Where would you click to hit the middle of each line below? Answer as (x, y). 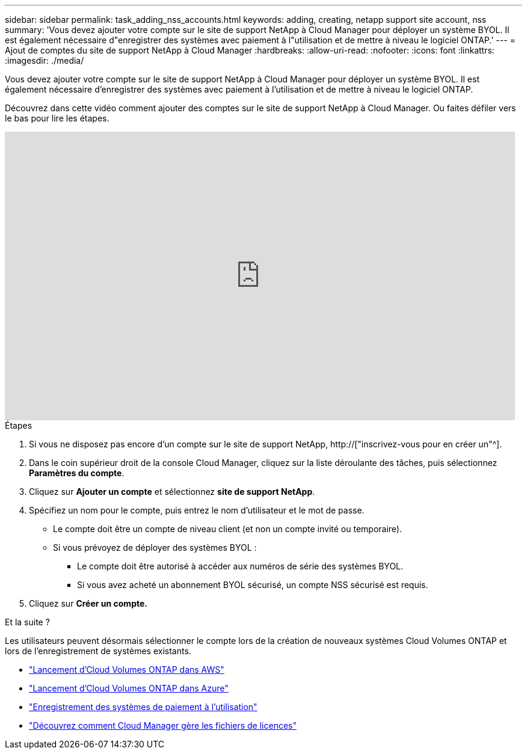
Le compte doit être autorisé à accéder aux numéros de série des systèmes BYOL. (240, 566)
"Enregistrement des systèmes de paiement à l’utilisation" (143, 707)
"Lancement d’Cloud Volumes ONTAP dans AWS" (127, 670)
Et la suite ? (27, 622)
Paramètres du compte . (77, 473)
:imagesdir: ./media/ (45, 60)
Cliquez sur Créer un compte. (88, 603)
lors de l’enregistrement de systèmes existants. (98, 651)
